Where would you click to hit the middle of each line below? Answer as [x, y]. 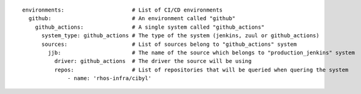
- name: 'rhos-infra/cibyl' [110, 78]
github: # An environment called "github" [132, 19]
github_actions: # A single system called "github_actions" [150, 27]
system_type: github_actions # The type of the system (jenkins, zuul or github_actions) [180, 36]
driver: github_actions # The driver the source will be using [153, 61]
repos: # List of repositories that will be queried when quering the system [201, 70]
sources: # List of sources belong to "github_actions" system [169, 44]
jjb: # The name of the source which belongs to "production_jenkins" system [202, 52]
